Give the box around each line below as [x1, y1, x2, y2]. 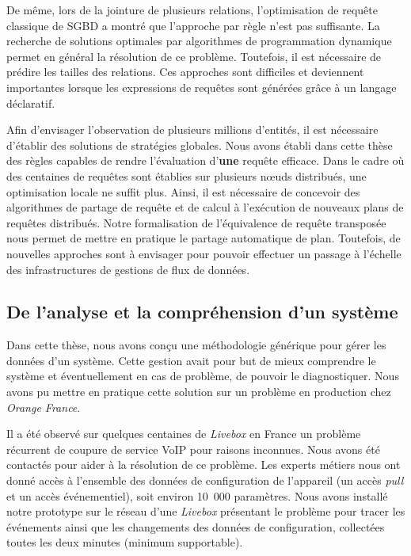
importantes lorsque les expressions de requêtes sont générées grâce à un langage [6, 78, 397, 95]
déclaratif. [6, 94, 55, 111]
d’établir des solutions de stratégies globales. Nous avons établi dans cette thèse [6, 136, 393, 153]
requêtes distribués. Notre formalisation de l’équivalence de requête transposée [6, 214, 386, 230]
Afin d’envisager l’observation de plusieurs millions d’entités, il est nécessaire [6, 121, 379, 138]
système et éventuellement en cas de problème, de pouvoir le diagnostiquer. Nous [6, 367, 399, 384]
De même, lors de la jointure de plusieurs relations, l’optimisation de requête [6, 2, 378, 17]
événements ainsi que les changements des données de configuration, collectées [6, 518, 385, 535]
